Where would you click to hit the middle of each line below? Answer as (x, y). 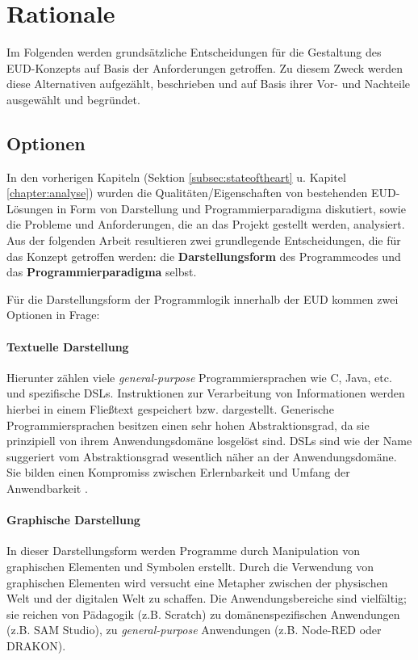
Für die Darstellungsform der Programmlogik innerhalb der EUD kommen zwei (203, 298)
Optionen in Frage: (53, 315)
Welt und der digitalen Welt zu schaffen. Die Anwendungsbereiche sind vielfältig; (207, 598)
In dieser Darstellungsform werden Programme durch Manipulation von (184, 551)
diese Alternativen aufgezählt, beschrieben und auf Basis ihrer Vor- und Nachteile (209, 84)
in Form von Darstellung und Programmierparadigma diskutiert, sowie (231, 208)
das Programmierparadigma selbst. (102, 272)
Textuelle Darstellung (68, 346)
